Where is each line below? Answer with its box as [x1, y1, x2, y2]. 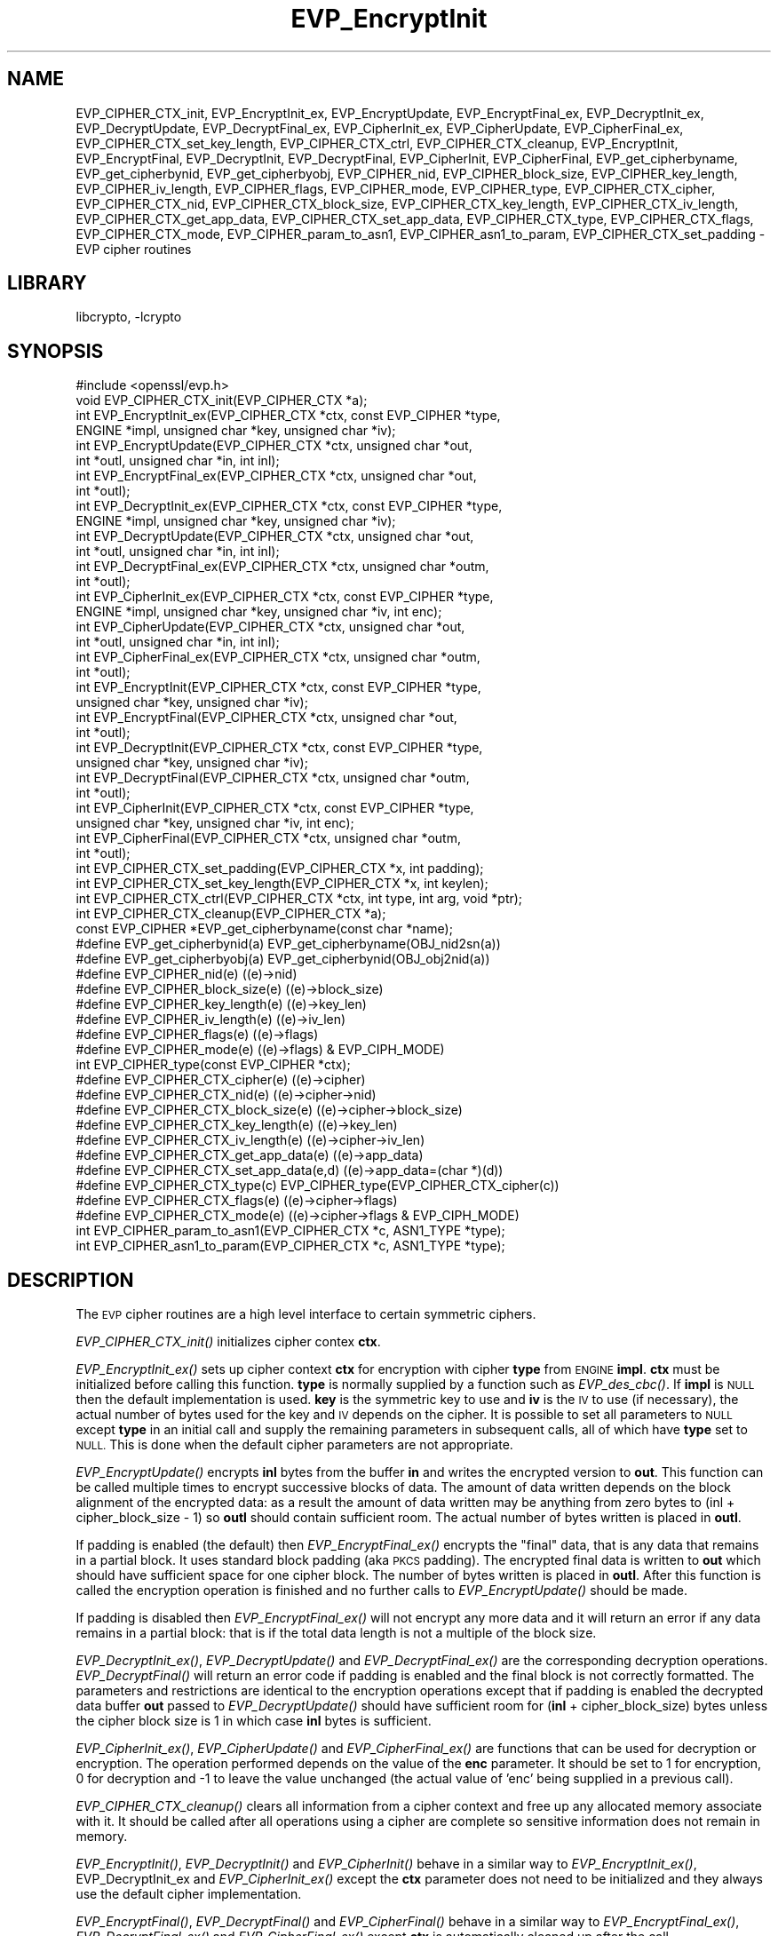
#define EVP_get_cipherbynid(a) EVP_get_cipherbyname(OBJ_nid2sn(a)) [75, 936, 501, 952]
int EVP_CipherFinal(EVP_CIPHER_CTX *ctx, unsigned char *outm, [75, 830, 461, 846]
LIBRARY [7, 272, 87, 295]
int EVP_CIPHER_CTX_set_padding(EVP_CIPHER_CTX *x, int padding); [75, 861, 484, 877]
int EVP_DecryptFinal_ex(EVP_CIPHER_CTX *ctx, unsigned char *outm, [75, 559, 489, 575]
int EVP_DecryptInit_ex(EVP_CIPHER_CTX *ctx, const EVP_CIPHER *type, [75, 498, 503, 514]
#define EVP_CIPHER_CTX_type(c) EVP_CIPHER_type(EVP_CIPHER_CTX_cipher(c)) [75, 1178, 560, 1194]
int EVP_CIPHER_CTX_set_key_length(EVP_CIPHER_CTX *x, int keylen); [75, 876, 488, 892]
